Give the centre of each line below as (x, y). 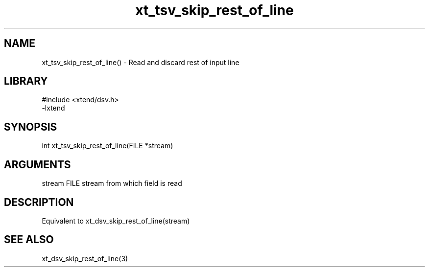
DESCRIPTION (39, 202)
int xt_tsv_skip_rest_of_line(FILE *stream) (107, 146)
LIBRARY (26, 81)
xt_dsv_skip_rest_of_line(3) (85, 258)
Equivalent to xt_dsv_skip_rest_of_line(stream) (116, 221)
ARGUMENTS (37, 164)
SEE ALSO (29, 240)
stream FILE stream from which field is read (112, 183)
